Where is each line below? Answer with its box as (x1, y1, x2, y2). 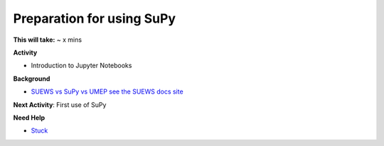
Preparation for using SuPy (13, 11, 176, 26)
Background (13, 74, 50, 83)
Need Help (13, 113, 46, 122)
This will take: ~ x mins (13, 35, 82, 44)
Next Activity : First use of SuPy (13, 100, 107, 109)
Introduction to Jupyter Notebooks (31, 61, 132, 70)
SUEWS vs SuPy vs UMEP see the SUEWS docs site (31, 87, 184, 96)
